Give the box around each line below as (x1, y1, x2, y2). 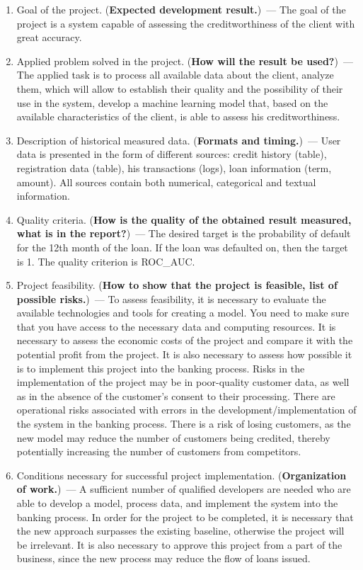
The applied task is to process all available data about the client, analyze (16, 67, 334, 82)
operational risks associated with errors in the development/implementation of (16, 402, 357, 417)
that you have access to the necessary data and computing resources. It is (16, 319, 336, 334)
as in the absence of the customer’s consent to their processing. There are (16, 388, 335, 403)
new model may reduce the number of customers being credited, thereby (16, 430, 330, 445)
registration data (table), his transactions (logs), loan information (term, (16, 160, 332, 175)
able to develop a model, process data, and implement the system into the (16, 496, 338, 510)
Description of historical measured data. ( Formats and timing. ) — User (16, 132, 341, 147)
